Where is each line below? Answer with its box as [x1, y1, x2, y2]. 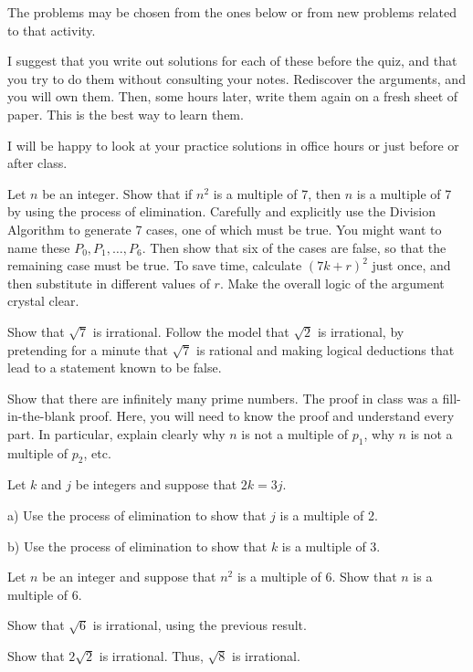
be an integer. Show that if [42, 184, 193, 203]
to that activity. [7, 20, 96, 39]
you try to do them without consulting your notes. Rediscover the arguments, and [7, 68, 466, 88]
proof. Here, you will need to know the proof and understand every [79, 406, 455, 425]
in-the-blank [7, 406, 76, 425]
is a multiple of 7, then [213, 184, 342, 203]
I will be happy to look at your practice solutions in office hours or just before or [7, 135, 459, 154]
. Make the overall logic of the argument [219, 273, 445, 292]
